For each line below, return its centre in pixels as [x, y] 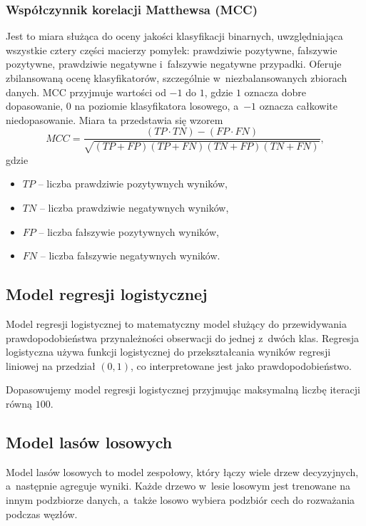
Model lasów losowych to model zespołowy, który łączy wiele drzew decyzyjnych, [182, 471]
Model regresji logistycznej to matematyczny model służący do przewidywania [176, 324]
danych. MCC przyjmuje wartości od [86, 92]
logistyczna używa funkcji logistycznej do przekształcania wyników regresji [168, 352]
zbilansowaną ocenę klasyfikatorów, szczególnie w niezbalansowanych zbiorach [177, 78]
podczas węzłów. [42, 514]
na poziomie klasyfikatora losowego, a [157, 106]
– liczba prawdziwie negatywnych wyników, [134, 208]
